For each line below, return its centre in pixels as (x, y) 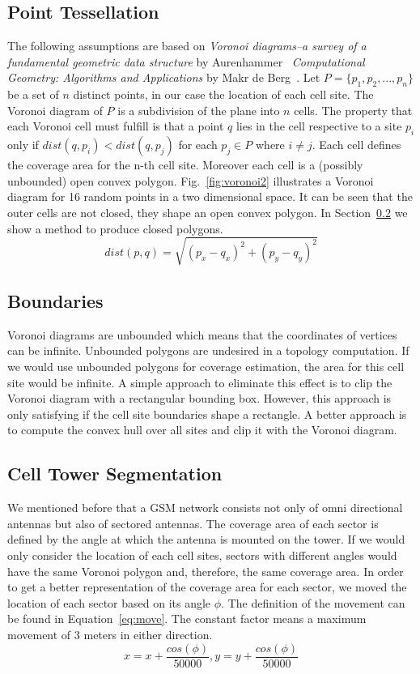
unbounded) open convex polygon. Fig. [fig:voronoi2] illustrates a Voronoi (191, 180)
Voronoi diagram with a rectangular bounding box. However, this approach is (199, 398)
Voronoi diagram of (55, 110)
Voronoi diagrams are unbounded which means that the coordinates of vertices (202, 334)
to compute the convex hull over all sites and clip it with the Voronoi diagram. (202, 430)
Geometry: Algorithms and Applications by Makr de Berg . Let (164, 77)
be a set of (33, 94)
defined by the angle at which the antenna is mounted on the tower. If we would (206, 539)
